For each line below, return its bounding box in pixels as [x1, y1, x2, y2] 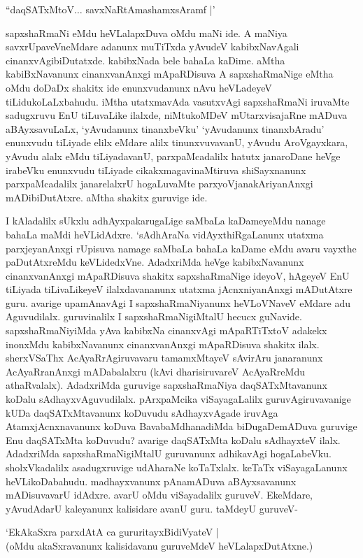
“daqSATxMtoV [6, 2, 75, 16]
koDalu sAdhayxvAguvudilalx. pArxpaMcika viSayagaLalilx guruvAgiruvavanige [6, 392, 351, 406]
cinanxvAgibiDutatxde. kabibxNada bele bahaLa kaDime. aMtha [6, 52, 285, 67]
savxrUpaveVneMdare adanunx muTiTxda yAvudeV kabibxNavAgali [6, 39, 299, 54]
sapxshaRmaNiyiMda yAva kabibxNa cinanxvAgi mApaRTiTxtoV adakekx [6, 323, 327, 338]
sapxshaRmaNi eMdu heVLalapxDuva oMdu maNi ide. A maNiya [6, 25, 287, 40]
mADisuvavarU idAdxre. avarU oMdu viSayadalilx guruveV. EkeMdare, [6, 487, 313, 502]
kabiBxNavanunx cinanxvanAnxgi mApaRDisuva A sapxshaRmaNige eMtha [6, 66, 334, 81]
